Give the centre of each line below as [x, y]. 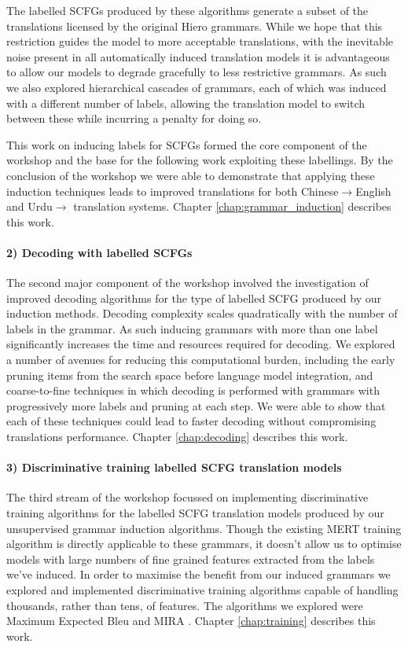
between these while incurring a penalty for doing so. [134, 118]
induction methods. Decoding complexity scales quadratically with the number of [202, 313]
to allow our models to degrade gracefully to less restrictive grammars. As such [197, 72]
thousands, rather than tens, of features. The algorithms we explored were [185, 605]
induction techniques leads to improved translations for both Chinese [173, 191]
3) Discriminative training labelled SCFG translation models [174, 467]
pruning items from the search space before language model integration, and [190, 375]
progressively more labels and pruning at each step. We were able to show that [196, 405]
